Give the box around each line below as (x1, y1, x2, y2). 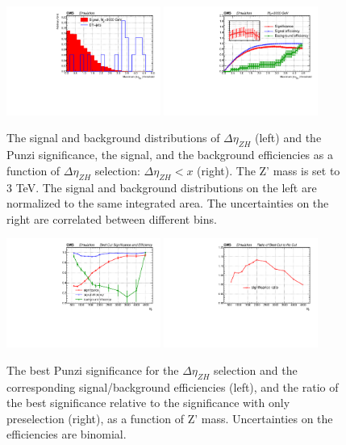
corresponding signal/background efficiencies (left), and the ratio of (6, 378, 339, 395)
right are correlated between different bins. (6, 210, 217, 227)
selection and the (214, 361, 298, 378)
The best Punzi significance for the (6, 361, 179, 378)
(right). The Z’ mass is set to (197, 162, 340, 178)
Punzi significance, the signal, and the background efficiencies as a (6, 146, 333, 163)
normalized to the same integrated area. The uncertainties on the (6, 195, 329, 212)
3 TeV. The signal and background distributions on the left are (6, 178, 317, 195)
